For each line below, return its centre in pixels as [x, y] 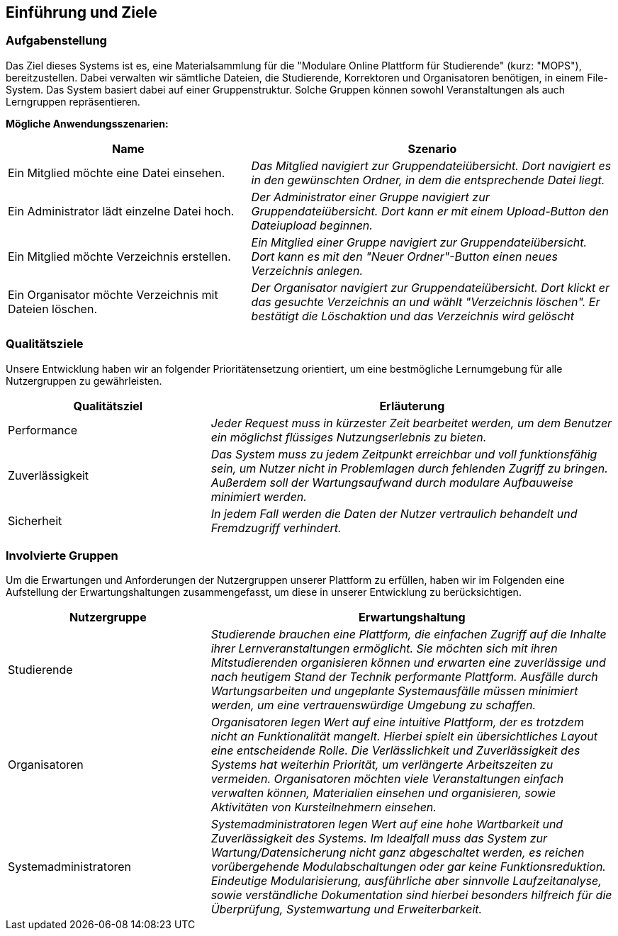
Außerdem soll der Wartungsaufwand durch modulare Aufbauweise [392, 482]
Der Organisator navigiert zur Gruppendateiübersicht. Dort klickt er [430, 287]
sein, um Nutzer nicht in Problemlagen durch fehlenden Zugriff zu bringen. [409, 468]
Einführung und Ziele [82, 12]
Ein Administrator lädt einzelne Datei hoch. [121, 211]
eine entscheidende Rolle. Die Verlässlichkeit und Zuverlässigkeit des [395, 751]
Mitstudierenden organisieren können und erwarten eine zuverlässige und [408, 663]
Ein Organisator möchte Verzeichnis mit [113, 294]
